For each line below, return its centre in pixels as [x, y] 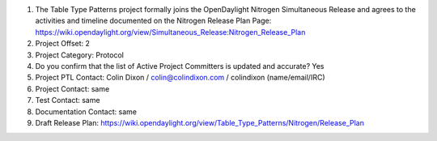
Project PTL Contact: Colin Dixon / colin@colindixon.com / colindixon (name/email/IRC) [180, 78]
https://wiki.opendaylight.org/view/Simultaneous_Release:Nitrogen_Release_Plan [170, 32]
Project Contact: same [72, 88]
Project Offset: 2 [63, 44]
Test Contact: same [68, 100]
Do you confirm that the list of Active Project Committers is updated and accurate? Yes [180, 66]
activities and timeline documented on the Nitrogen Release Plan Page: [153, 21]
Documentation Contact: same [86, 111]
